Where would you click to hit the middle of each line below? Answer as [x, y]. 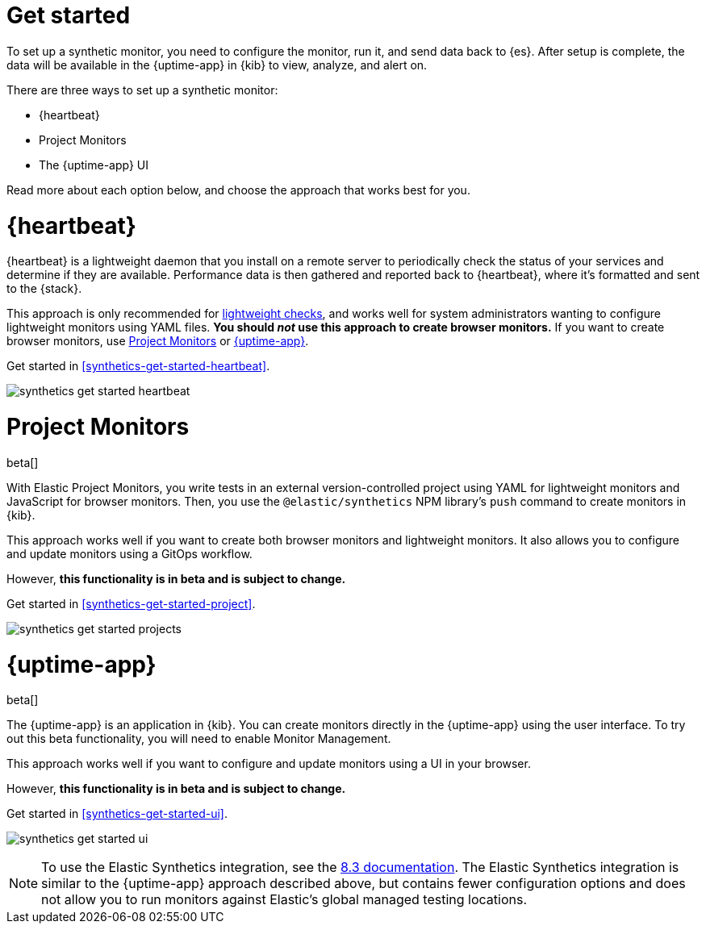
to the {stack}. [44, 289]
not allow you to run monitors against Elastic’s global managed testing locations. [284, 900]
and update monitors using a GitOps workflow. [130, 553]
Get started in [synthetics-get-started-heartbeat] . [138, 366]
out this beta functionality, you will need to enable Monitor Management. [199, 739]
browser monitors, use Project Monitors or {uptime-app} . [158, 341]
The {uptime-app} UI [94, 165]
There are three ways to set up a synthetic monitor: [142, 90]
